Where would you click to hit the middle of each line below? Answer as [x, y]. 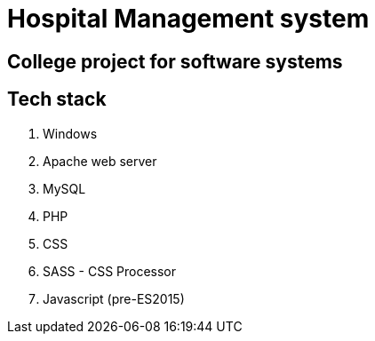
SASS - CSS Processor [110, 271]
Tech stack [57, 99]
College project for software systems [175, 61]
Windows [70, 133]
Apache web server [100, 161]
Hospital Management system [188, 19]
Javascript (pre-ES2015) [114, 298]
